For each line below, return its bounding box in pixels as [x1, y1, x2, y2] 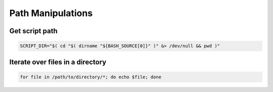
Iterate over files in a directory [9, 58, 107, 66]
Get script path [9, 27, 58, 35]
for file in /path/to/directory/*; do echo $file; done [20, 74, 162, 80]
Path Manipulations [9, 8, 93, 19]
